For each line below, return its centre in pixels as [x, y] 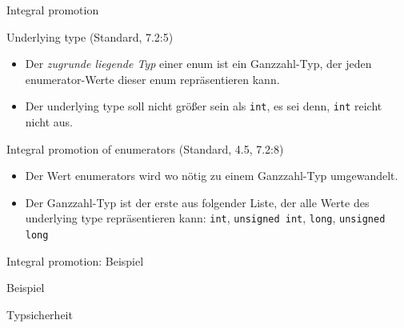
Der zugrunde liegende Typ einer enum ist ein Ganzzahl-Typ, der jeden [198, 64]
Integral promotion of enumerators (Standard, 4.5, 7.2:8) [145, 148]
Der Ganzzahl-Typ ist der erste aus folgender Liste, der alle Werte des [197, 202]
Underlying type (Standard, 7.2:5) [90, 36]
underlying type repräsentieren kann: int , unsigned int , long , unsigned [205, 218]
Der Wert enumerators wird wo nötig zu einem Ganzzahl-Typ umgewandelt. [212, 176]
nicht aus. [49, 122]
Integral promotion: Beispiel [75, 260]
